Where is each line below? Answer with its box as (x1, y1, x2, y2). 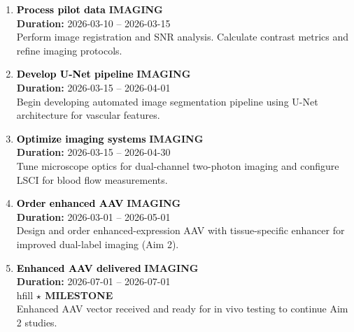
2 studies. (16, 315, 57, 329)
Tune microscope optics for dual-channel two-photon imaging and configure (16, 158, 339, 173)
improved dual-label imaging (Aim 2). (16, 236, 179, 251)
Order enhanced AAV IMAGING (16, 196, 181, 210)
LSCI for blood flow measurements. (16, 172, 168, 187)
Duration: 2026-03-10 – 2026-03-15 (16, 15, 171, 30)
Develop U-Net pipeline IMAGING (16, 66, 191, 81)
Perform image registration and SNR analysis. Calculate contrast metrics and (16, 29, 349, 44)
